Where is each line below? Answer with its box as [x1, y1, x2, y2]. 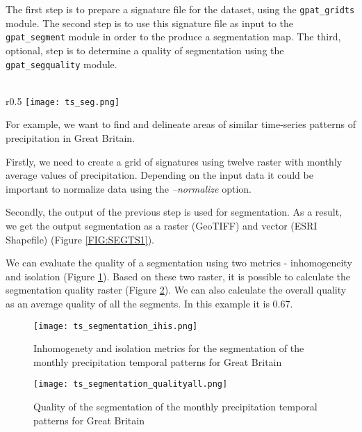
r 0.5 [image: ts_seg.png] [6, 93, 120, 108]
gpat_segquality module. [6, 56, 117, 71]
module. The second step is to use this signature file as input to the [6, 15, 293, 30]
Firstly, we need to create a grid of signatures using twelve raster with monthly [6, 154, 343, 168]
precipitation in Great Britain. [6, 131, 135, 145]
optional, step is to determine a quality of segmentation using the [6, 42, 284, 57]
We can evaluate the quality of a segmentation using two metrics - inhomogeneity [6, 255, 352, 270]
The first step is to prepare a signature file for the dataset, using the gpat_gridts [6, 2, 355, 16]
